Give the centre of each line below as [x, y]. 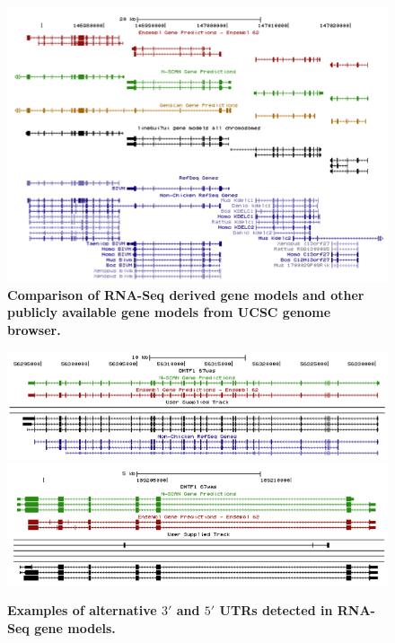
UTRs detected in [276, 610]
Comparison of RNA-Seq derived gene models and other [186, 294]
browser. [34, 329]
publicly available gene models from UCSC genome [169, 312]
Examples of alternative [82, 610]
